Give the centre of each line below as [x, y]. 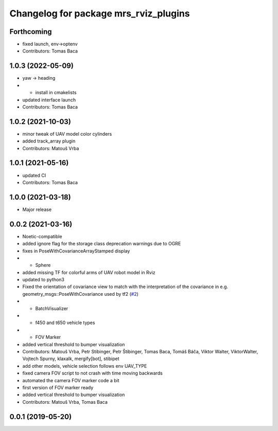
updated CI [34, 175]
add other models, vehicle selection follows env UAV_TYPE [85, 366]
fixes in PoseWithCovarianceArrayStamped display [76, 251]
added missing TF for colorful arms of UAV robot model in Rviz [89, 272]
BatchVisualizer [52, 308]
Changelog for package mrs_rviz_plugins [100, 13]
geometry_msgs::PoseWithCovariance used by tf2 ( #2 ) [81, 294]
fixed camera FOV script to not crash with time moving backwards [93, 373]
